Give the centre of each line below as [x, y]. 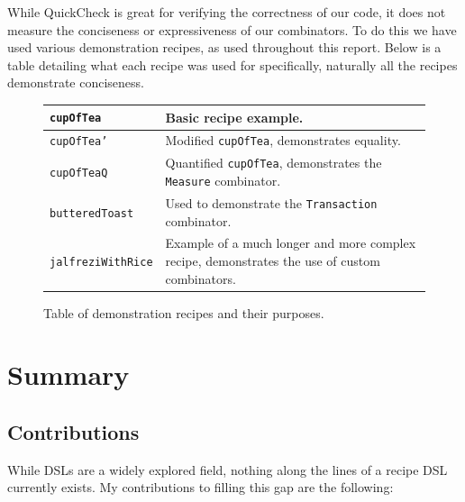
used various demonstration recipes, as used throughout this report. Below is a [224, 47]
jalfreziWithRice [101, 262]
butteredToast [92, 213]
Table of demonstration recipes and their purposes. [184, 312]
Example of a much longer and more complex [291, 243]
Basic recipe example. [234, 117]
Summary [68, 374]
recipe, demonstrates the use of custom [273, 260]
